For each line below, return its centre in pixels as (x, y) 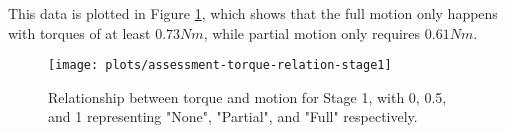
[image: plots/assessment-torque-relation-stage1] (220, 65)
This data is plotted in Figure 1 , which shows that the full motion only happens (253, 13)
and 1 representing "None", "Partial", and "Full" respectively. (233, 116)
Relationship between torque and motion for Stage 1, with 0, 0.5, (247, 96)
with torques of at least (79, 32)
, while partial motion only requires (312, 32)
